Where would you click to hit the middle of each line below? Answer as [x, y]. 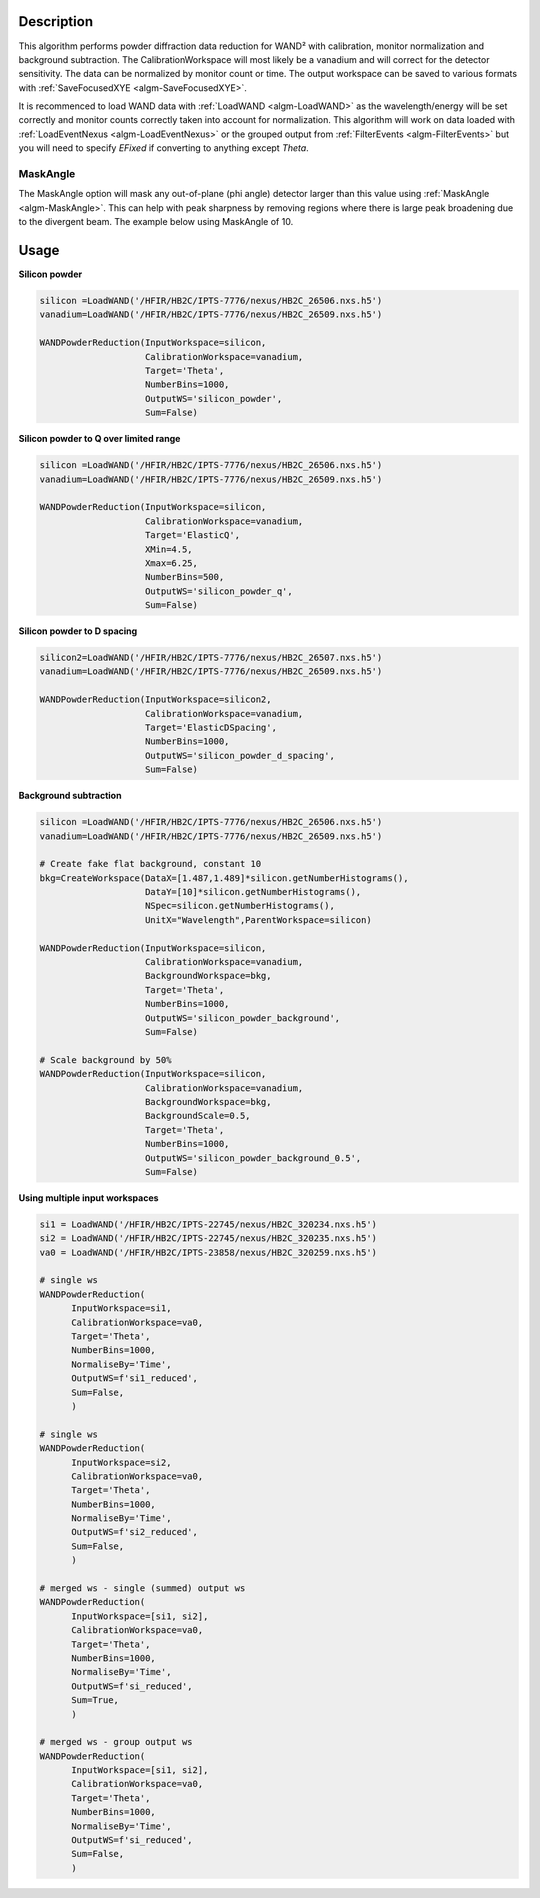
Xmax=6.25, [172, 563]
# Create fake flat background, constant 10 [150, 864]
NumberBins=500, [185, 577]
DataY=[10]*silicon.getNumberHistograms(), [253, 892]
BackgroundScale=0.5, [198, 1116]
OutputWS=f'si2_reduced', [135, 1532]
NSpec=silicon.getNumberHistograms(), [240, 906]
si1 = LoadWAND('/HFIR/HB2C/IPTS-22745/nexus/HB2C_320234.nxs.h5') [208, 1224]
